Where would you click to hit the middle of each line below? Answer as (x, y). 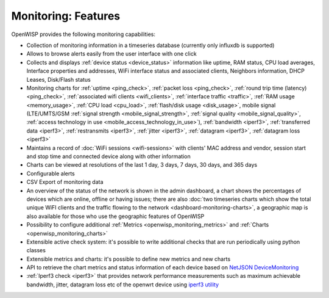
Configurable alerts (51, 173)
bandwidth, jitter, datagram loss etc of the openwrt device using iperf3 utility (123, 285)
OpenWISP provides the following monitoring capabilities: (83, 34)
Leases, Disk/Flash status (58, 79)
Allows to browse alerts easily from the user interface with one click (112, 54)
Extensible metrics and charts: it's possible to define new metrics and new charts (129, 259)
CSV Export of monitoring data (65, 182)
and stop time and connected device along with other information (109, 156)
